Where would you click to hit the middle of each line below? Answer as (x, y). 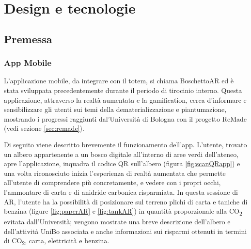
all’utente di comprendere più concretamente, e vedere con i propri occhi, (112, 182)
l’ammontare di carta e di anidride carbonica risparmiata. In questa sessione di (121, 192)
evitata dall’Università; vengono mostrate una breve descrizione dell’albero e (117, 222)
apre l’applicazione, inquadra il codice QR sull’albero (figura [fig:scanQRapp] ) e (122, 163)
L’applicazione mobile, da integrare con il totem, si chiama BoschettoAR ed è (119, 81)
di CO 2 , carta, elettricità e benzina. (57, 241)
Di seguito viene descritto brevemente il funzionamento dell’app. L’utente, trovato (125, 144)
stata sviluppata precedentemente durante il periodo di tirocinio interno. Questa (123, 90)
